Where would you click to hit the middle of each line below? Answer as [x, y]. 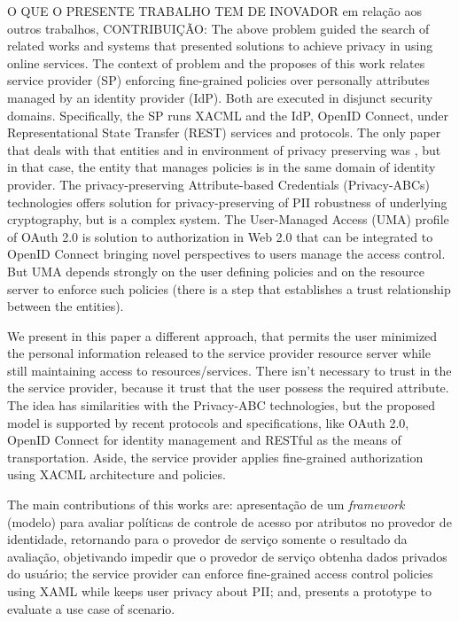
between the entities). [66, 306]
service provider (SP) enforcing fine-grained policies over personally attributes [218, 80]
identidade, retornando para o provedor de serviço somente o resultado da [207, 539]
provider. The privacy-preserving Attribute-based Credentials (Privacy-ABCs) [219, 184]
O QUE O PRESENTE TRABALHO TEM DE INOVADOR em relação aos [214, 11]
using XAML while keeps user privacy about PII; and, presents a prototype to [219, 591]
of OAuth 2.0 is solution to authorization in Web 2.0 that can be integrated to [220, 236]
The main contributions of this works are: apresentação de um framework [206, 505]
